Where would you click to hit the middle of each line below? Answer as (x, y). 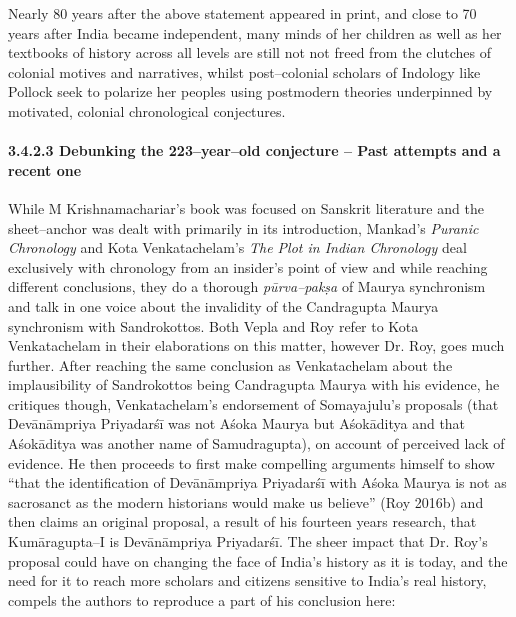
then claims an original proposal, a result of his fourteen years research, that (242, 521)
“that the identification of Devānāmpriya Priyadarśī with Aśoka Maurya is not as (257, 482)
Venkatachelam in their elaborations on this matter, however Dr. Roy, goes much (256, 345)
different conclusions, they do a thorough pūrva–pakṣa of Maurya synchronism (247, 286)
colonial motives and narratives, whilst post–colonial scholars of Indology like (244, 71)
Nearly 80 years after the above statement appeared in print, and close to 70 (242, 13)
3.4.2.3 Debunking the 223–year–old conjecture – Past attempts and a (254, 150)
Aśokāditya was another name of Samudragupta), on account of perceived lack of (256, 443)
